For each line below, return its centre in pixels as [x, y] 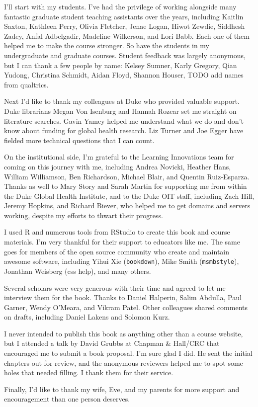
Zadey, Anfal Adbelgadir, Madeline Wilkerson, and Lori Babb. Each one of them [127, 36]
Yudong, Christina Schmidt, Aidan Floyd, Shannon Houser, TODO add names [124, 75]
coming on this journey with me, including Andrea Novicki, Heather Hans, [118, 166]
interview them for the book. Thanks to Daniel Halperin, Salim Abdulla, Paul [123, 297]
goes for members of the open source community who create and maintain [117, 251]
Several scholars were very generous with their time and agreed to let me [115, 287]
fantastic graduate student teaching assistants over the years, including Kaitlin [124, 16]
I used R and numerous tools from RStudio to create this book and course [117, 232]
